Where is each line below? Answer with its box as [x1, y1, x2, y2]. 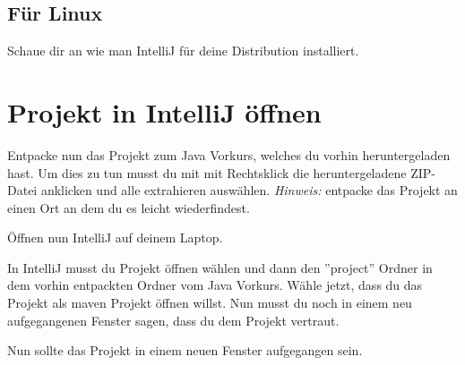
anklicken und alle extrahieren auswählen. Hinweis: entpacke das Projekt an [40, 181, 458, 199]
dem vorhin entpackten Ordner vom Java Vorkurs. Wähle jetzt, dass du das [7, 276, 423, 294]
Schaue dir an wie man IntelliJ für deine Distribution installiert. [7, 41, 359, 60]
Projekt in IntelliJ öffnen [7, 93, 322, 130]
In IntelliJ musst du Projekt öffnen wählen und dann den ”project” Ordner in [7, 258, 433, 276]
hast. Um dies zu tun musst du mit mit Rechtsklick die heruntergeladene [7, 163, 407, 182]
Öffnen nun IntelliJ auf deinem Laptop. [7, 228, 223, 247]
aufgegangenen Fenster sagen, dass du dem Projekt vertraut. [7, 310, 340, 329]
